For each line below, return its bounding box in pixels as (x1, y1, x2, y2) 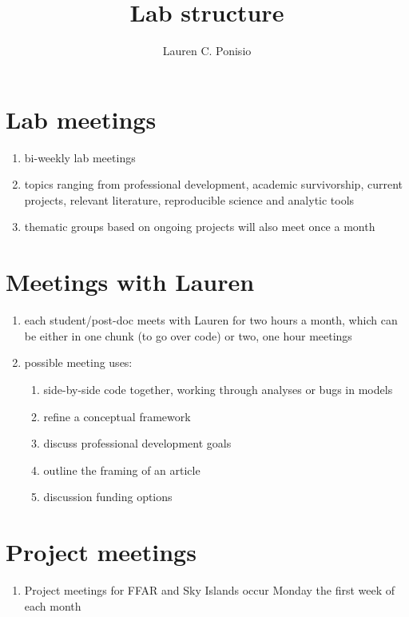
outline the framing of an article (43, 461, 201, 478)
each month (24, 597, 81, 614)
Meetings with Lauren (6, 265, 255, 298)
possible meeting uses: (24, 354, 133, 371)
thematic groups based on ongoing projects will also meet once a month (24, 218, 375, 235)
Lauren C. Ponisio (162, 42, 252, 59)
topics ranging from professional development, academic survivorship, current (24, 176, 403, 193)
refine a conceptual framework (43, 408, 191, 424)
